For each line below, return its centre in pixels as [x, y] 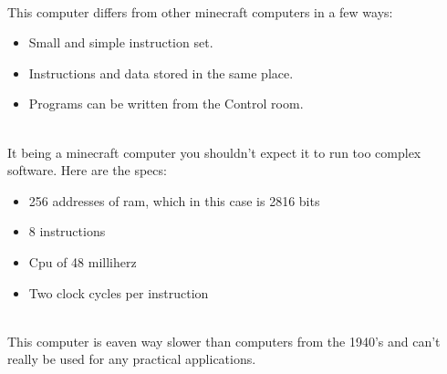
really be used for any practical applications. [132, 359]
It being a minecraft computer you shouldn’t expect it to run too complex [214, 152]
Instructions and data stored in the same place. [161, 73]
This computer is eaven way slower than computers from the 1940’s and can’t [224, 341]
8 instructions [67, 231]
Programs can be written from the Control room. [166, 104]
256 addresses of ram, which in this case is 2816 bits [174, 200]
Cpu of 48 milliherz [83, 261]
